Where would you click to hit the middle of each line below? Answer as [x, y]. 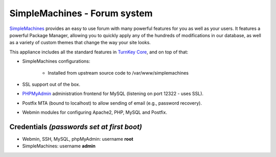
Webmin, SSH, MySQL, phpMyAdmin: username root [78, 139]
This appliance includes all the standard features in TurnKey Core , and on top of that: [99, 52]
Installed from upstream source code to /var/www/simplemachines [118, 73]
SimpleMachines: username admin [59, 146]
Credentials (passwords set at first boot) [76, 127]
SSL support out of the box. [51, 84]
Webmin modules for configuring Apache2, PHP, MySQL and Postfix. [95, 112]
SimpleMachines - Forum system [81, 13]
